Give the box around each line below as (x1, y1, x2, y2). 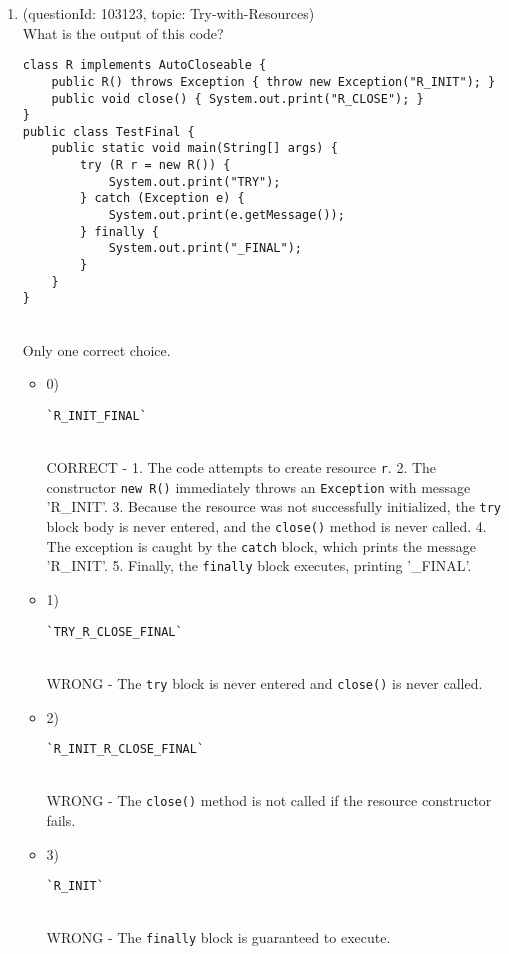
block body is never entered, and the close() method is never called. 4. (46, 516, 487, 537)
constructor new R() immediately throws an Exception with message (46, 476, 471, 497)
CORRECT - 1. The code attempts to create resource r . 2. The (46, 457, 437, 478)
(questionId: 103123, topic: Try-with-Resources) (22, 3, 315, 23)
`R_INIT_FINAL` (46, 408, 147, 423)
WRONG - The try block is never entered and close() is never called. (46, 672, 483, 693)
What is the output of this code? (22, 22, 224, 43)
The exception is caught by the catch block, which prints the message (46, 535, 476, 556)
